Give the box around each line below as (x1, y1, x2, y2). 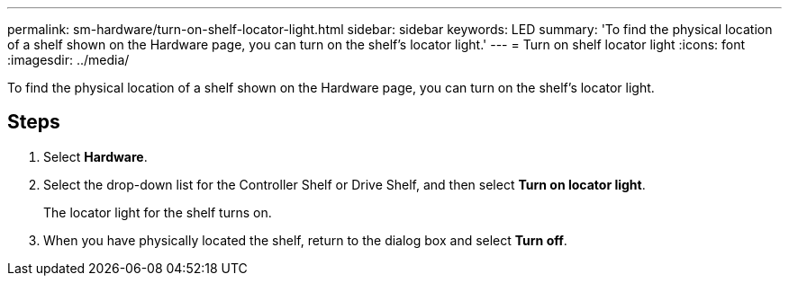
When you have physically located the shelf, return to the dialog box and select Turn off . (43, 232, 567, 248)
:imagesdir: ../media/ (7, 52, 130, 67)
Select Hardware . (43, 148, 148, 164)
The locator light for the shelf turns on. (43, 204, 272, 220)
